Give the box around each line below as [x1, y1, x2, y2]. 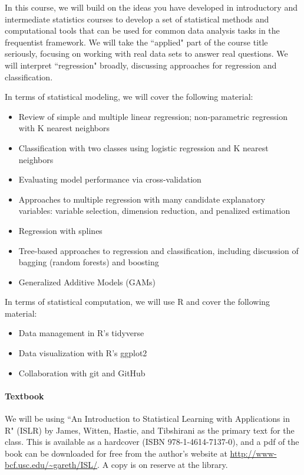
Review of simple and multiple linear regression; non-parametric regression [18, 110, 288, 122]
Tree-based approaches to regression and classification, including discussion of [18, 244, 299, 256]
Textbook [5, 389, 44, 402]
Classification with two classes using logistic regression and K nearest [18, 141, 269, 154]
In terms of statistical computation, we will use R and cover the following [5, 295, 270, 308]
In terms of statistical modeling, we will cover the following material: [5, 90, 253, 103]
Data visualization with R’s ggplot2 [18, 347, 147, 359]
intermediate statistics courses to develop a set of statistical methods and [5, 12, 269, 25]
